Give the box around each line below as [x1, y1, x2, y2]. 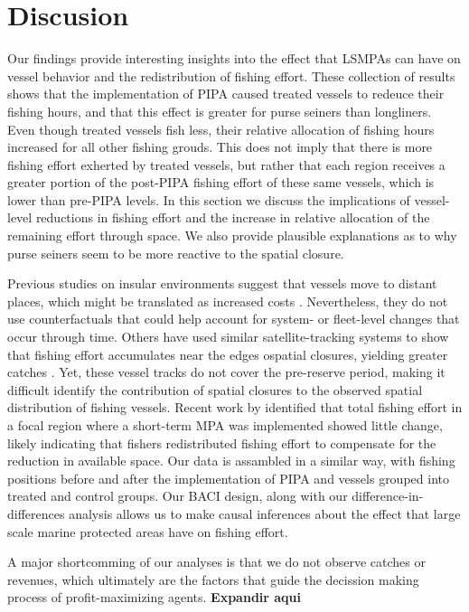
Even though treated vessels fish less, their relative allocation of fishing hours [7, 119, 435, 138]
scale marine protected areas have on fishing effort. [7, 522, 288, 541]
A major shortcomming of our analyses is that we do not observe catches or [7, 552, 426, 571]
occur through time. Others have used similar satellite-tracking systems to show [7, 327, 449, 346]
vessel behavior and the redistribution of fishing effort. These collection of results [7, 66, 455, 85]
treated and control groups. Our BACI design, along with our [7, 486, 348, 505]
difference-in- [352, 486, 424, 505]
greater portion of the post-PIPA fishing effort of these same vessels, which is [7, 173, 435, 192]
